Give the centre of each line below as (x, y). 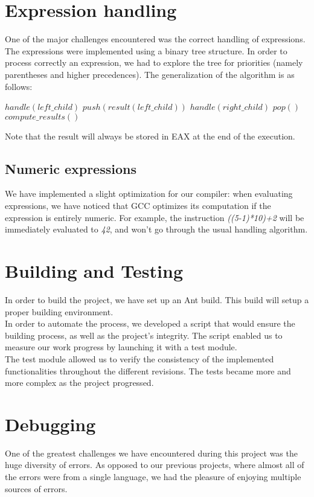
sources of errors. (36, 488)
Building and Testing (94, 271)
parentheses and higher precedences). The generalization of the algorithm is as (150, 74)
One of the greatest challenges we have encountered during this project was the (151, 453)
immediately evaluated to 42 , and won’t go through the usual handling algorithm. (156, 229)
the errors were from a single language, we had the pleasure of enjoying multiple (153, 477)
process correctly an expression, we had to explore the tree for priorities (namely (154, 63)
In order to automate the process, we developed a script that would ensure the (150, 323)
